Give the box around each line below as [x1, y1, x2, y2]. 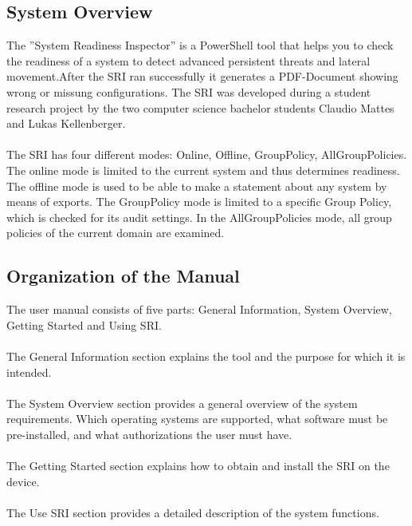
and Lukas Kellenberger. [6, 115, 126, 132]
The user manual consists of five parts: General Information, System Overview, [6, 301, 392, 318]
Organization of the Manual [6, 263, 240, 288]
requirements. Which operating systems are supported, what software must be [6, 410, 388, 427]
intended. [6, 363, 52, 380]
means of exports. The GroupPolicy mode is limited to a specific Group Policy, [6, 193, 392, 210]
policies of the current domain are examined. [6, 224, 225, 241]
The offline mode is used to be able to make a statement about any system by [6, 177, 387, 194]
